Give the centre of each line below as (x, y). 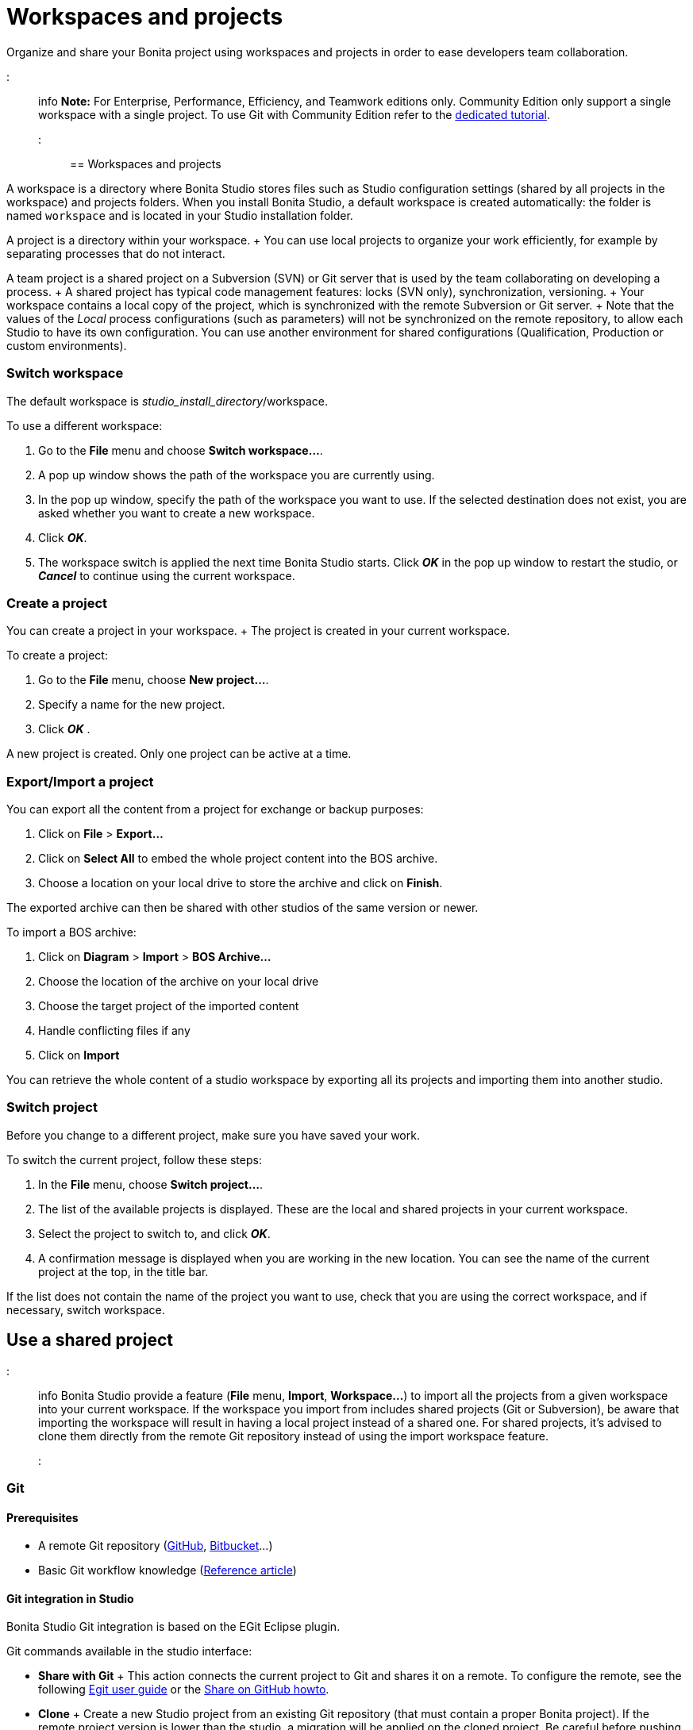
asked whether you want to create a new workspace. (177, 513)
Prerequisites (42, 1517)
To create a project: (57, 655)
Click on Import (79, 1055)
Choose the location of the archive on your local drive (179, 981)
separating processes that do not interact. (116, 253)
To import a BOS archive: (71, 932)
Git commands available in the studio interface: (129, 1651)
